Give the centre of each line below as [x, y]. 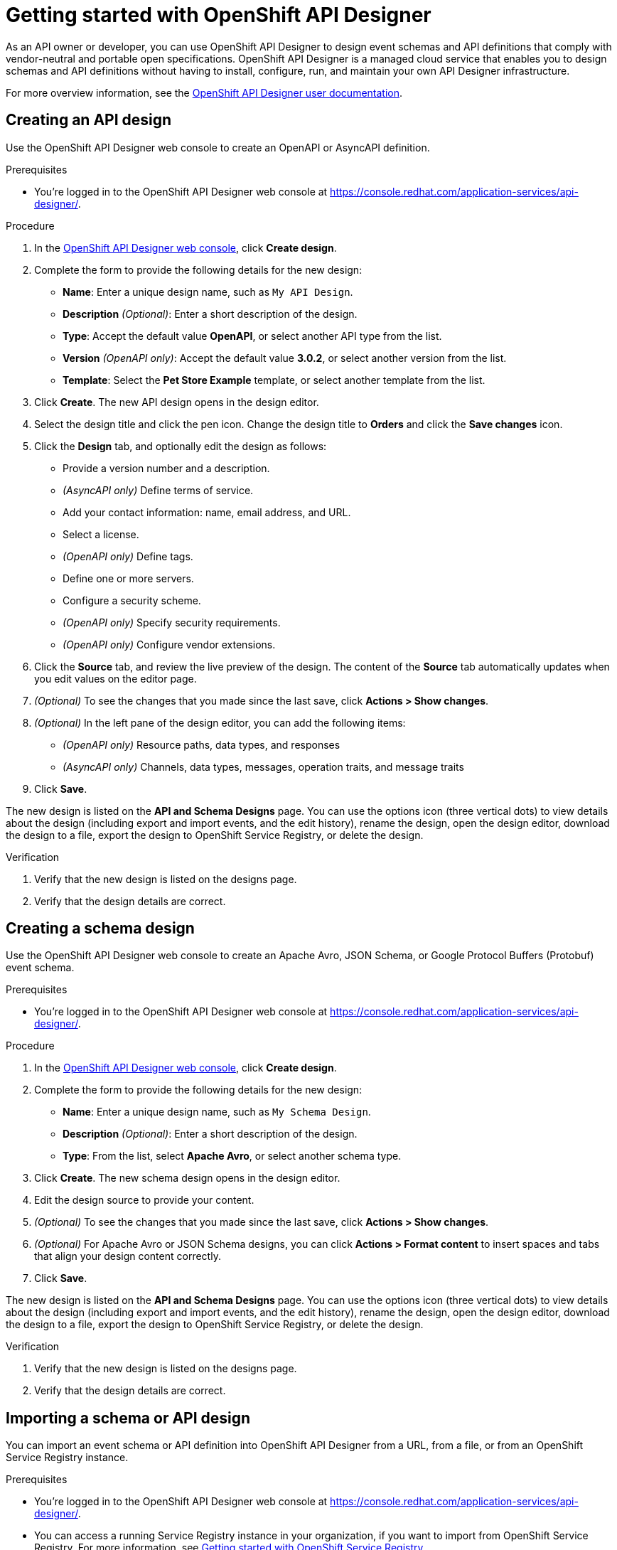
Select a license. [101, 534]
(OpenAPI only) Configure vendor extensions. [169, 644]
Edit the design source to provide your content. [144, 1200]
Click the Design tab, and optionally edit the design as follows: [181, 446]
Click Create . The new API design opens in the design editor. [177, 402]
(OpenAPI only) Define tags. [128, 556]
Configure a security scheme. [132, 600]
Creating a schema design [100, 929]
